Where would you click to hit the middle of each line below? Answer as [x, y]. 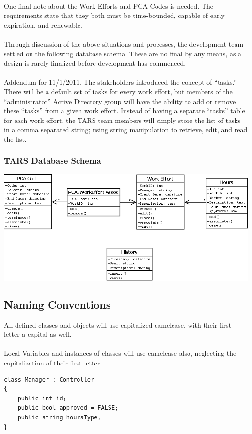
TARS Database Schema [53, 161]
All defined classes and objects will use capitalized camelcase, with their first [118, 324]
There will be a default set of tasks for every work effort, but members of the [118, 91]
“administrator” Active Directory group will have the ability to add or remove [120, 101]
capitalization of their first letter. [53, 362]
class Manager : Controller [49, 379]
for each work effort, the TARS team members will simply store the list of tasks [122, 120]
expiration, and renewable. [43, 25]
